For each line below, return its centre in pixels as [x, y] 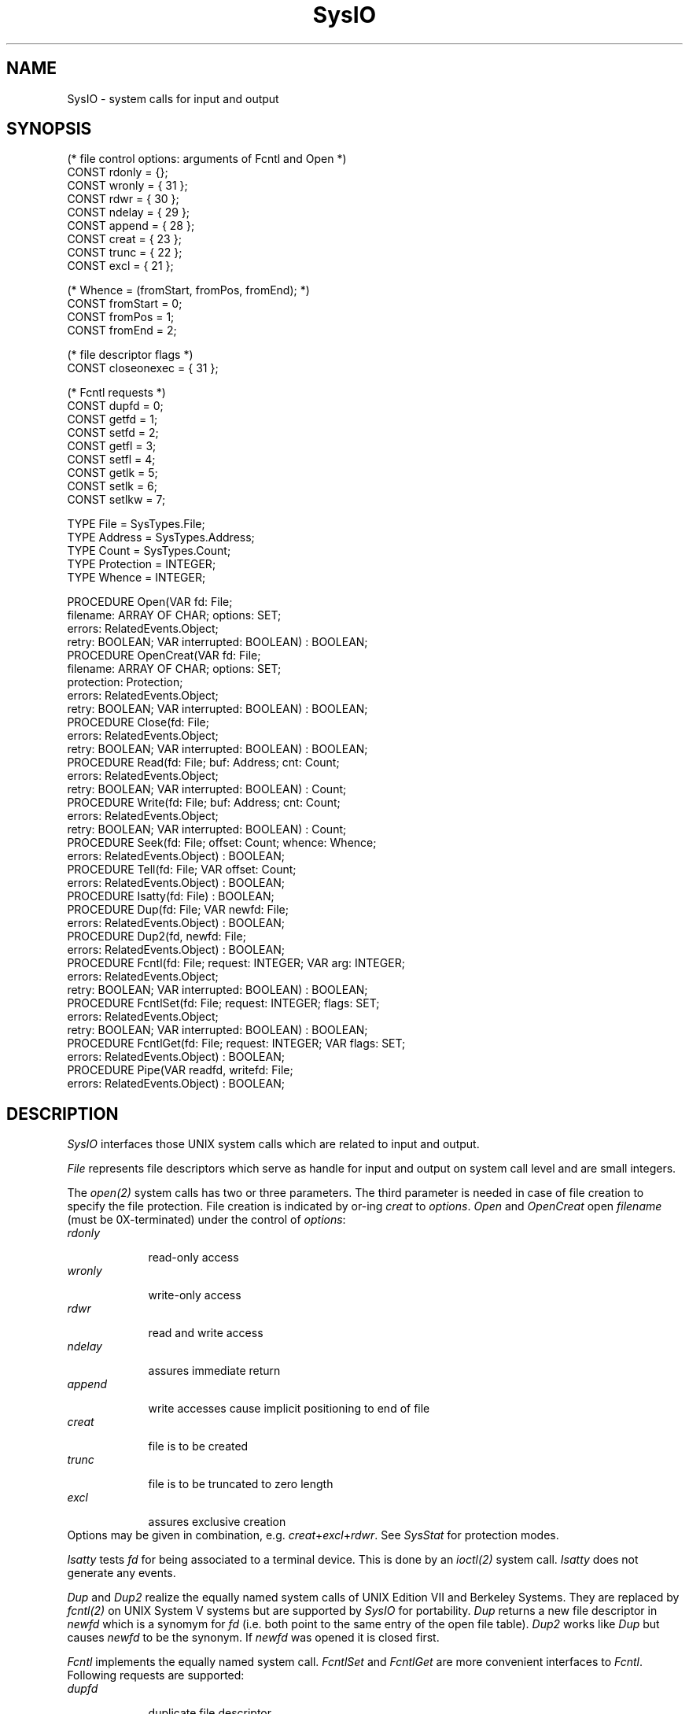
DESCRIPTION [63, 1114]
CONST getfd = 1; [112, 419]
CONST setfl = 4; [111, 460]
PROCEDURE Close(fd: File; [138, 722]
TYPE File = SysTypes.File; [136, 524]
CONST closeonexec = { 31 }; [143, 368]
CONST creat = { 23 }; [124, 239]
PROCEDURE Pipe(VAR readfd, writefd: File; [180, 1070]
